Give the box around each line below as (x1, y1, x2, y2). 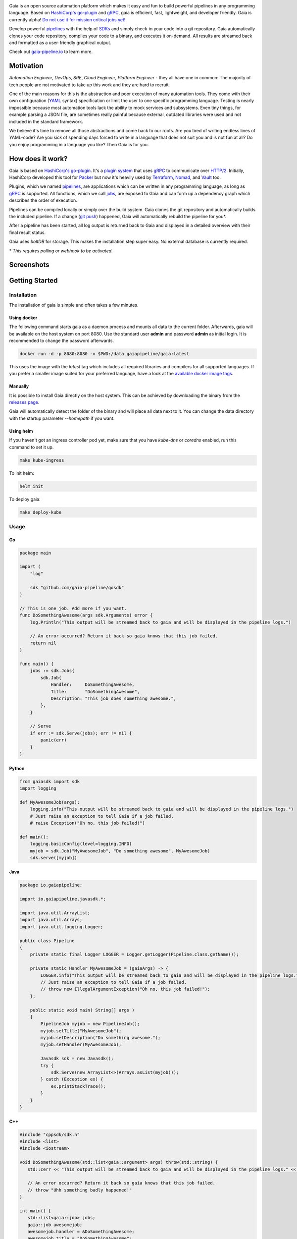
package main (19, 550, 51, 556)
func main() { (19, 661, 54, 667)
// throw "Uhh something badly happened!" (27, 1187, 132, 1193)
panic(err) (40, 737, 67, 743)
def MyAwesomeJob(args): (19, 799, 80, 805)
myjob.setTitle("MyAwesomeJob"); (40, 1028, 122, 1033)
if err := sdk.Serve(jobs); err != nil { (30, 730, 132, 736)
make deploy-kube (19, 509, 62, 515)
